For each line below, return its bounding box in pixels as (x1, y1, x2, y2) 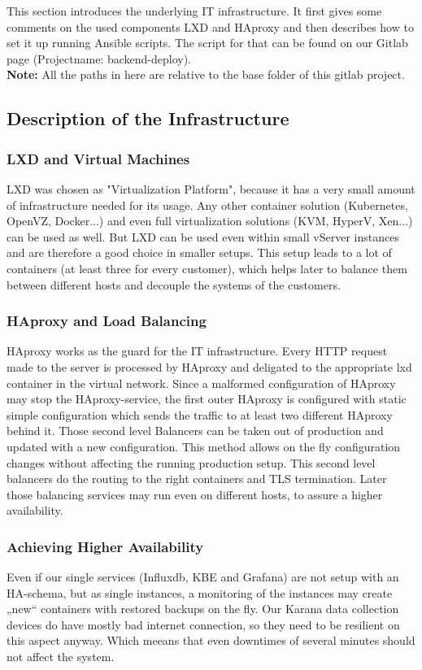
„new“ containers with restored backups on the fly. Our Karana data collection (7, 600, 399, 617)
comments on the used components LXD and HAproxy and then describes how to (7, 18, 414, 35)
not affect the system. (7, 648, 115, 665)
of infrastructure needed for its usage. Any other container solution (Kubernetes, (7, 196, 408, 213)
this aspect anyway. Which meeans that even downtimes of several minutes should (7, 632, 415, 649)
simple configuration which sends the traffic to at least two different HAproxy (7, 406, 393, 423)
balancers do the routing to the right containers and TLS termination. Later (7, 470, 387, 487)
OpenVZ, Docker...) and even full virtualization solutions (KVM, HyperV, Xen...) (7, 212, 413, 229)
